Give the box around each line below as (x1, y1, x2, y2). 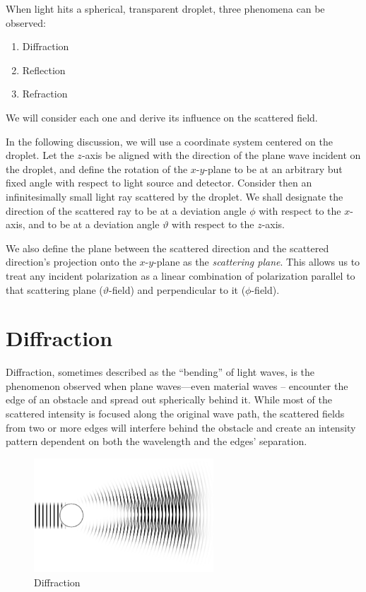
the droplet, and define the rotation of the (6, 161, 188, 176)
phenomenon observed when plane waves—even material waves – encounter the (6, 378, 348, 393)
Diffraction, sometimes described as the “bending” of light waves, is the (6, 365, 315, 379)
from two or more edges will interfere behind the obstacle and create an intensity (6, 420, 356, 434)
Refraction (22, 86, 68, 101)
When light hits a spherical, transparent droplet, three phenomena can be (6, 1, 325, 16)
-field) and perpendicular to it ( (109, 282, 246, 297)
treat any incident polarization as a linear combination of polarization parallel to (6, 268, 355, 283)
